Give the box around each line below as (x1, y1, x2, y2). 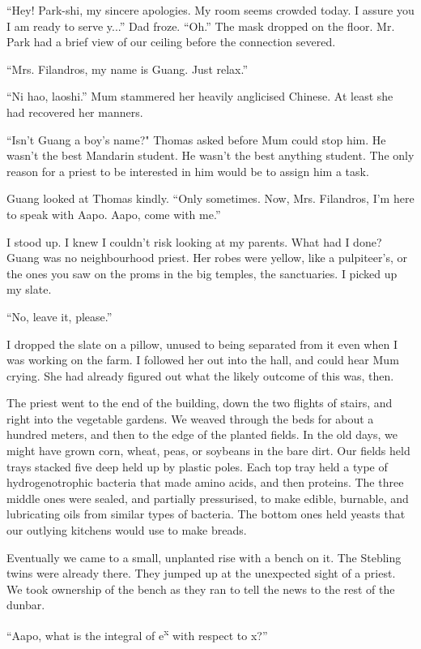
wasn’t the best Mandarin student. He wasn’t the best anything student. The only (6, 147, 415, 164)
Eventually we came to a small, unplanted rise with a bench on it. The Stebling (6, 548, 402, 565)
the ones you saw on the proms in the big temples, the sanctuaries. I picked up (6, 264, 398, 282)
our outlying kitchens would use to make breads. (6, 522, 247, 539)
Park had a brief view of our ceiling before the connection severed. (6, 33, 336, 50)
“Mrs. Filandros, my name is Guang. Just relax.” (6, 60, 249, 77)
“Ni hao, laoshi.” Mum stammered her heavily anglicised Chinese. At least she (6, 88, 393, 105)
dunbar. (6, 596, 45, 613)
